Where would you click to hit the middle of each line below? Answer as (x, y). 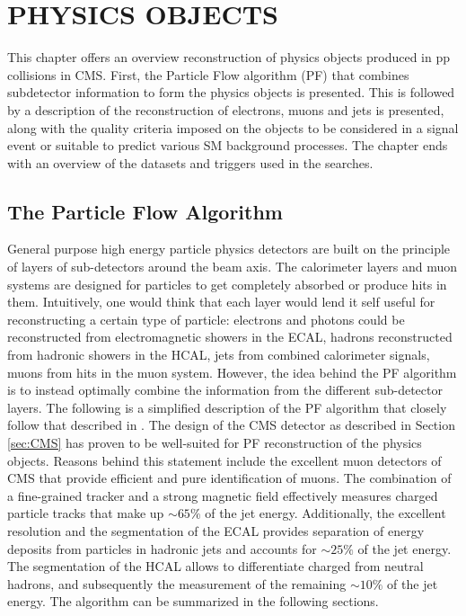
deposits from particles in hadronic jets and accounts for (162, 548)
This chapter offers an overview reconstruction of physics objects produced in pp (229, 57)
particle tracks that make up (86, 513)
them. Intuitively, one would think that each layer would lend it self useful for (221, 302)
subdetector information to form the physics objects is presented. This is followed (231, 92)
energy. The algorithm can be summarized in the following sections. (193, 601)
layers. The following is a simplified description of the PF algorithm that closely (227, 407)
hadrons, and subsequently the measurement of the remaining (177, 583)
